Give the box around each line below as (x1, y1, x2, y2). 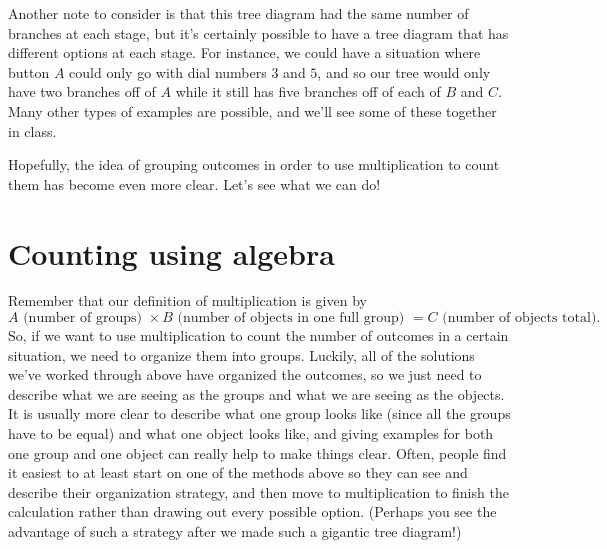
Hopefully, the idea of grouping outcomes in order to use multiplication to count (8, 154, 500, 175)
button (8, 61, 50, 82)
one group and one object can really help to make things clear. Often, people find (8, 442, 507, 463)
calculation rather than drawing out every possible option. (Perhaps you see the (8, 501, 497, 522)
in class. (8, 120, 57, 141)
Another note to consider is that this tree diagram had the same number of (8, 3, 469, 23)
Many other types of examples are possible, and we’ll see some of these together (8, 100, 497, 121)
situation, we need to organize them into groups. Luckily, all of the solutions (8, 344, 475, 365)
